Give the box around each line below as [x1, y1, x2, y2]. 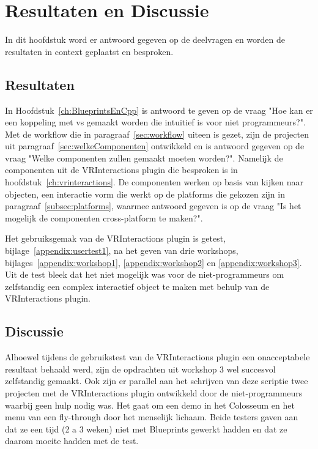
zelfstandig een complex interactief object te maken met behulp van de [5, 280, 270, 292]
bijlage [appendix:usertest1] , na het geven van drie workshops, [5, 244, 239, 257]
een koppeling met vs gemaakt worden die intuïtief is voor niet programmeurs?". [5, 116, 306, 128]
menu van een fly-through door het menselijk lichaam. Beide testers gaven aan [5, 410, 298, 423]
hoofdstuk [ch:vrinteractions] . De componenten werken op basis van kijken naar [5, 176, 303, 188]
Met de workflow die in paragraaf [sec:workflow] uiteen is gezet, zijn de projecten [5, 127, 309, 140]
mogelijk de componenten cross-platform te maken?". [5, 211, 203, 224]
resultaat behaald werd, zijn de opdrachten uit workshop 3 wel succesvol [5, 362, 276, 375]
